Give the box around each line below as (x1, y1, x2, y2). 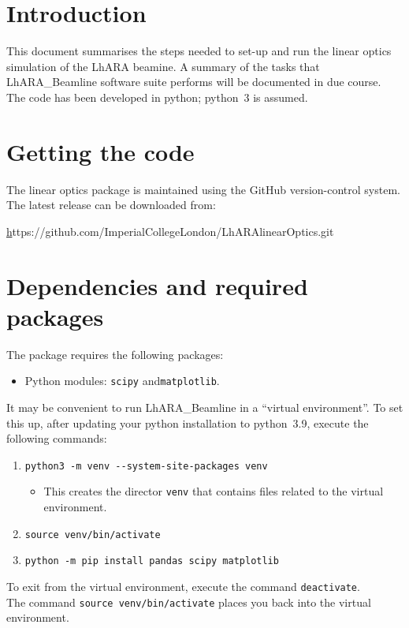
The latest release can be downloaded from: (6, 196, 216, 213)
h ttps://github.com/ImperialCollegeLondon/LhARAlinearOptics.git (6, 222, 334, 239)
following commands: (6, 430, 107, 447)
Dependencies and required (6, 269, 308, 301)
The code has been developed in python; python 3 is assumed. (6, 88, 308, 105)
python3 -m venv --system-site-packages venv (24, 460, 268, 472)
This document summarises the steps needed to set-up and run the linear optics (6, 43, 392, 59)
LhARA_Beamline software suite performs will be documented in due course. (6, 73, 381, 90)
